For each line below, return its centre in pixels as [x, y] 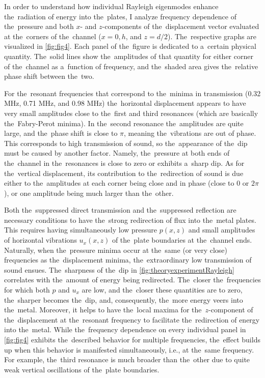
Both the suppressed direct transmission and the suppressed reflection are [120, 210]
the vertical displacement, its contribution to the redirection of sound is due [124, 173]
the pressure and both [39, 26]
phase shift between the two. [49, 76]
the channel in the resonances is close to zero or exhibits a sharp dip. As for [124, 163]
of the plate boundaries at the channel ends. [182, 240]
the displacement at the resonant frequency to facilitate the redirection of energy [132, 319]
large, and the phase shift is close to [61, 133]
